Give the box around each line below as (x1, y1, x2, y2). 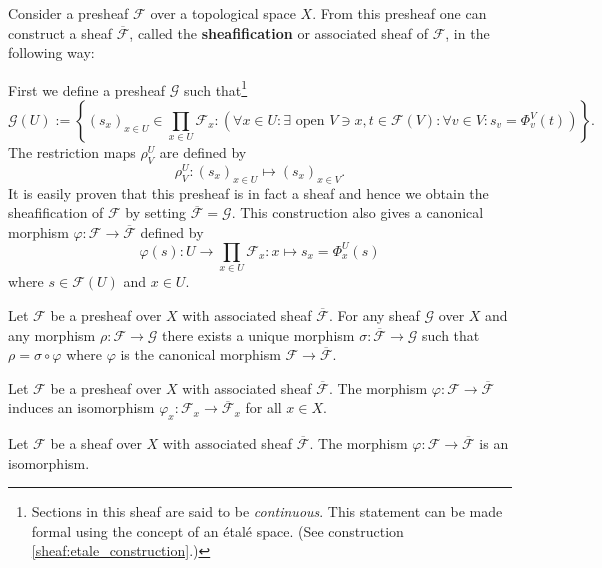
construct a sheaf (8, 22, 113, 43)
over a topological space (150, 3, 296, 23)
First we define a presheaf (8, 79, 166, 100)
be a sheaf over (50, 433, 142, 454)
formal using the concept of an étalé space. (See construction (31, 520, 404, 541)
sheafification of (8, 202, 104, 223)
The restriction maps (8, 142, 136, 163)
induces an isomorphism (8, 397, 155, 418)
